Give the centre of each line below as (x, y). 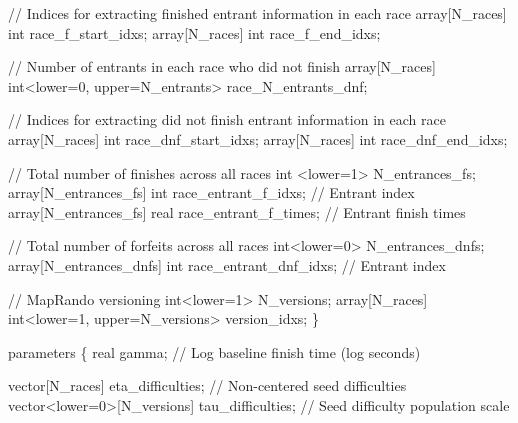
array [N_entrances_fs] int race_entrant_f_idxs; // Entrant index (211, 192)
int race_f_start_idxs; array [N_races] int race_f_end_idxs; (194, 32)
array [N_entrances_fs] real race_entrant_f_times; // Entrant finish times (237, 211)
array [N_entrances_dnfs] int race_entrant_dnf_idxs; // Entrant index (227, 264)
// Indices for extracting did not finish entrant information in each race (227, 119)
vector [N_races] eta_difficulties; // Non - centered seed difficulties (207, 385)
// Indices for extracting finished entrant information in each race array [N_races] (257, 13)
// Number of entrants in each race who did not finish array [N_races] (222, 66)
